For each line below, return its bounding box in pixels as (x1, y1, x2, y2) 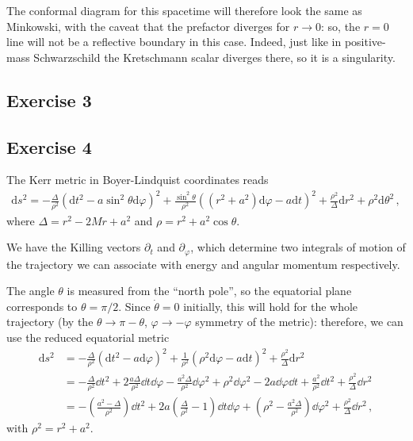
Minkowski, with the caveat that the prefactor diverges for (6, 17, 290, 34)
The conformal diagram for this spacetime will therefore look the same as (6, 2, 362, 18)
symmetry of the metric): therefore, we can (195, 313, 403, 330)
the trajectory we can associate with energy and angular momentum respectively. (6, 255, 400, 272)
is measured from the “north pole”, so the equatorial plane (67, 282, 352, 299)
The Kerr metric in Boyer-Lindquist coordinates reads (6, 171, 269, 188)
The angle (6, 282, 55, 299)
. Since (118, 297, 151, 314)
